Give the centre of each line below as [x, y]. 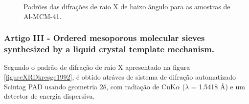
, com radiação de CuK [141, 86]
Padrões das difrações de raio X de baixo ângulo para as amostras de [127, 6]
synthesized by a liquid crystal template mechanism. [109, 49]
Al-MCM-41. [43, 16]
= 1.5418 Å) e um [218, 86]
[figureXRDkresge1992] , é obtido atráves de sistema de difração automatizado [120, 76]
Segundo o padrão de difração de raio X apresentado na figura [97, 67]
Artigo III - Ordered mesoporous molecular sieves [104, 38]
